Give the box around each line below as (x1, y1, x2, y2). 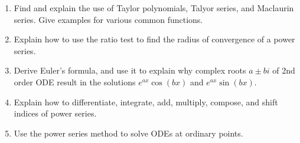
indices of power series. (14, 107, 97, 119)
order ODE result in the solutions (14, 75, 136, 88)
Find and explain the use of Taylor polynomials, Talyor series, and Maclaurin (14, 2, 294, 14)
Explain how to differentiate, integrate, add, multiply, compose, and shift (14, 95, 278, 108)
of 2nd (272, 64, 295, 77)
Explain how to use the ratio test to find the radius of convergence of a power (14, 33, 295, 45)
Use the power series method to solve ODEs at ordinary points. (14, 127, 243, 139)
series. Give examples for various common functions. (14, 13, 203, 25)
